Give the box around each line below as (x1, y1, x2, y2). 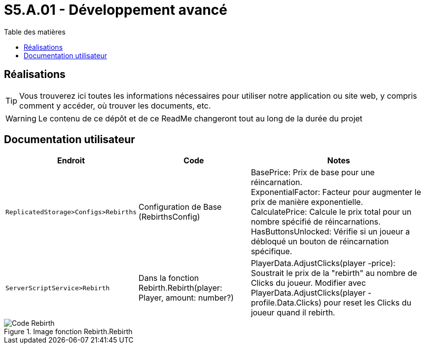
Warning (5, 113, 36, 123)
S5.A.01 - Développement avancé (4, 1, 227, 18)
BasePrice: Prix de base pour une (250, 167, 375, 178)
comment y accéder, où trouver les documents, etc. (19, 100, 211, 111)
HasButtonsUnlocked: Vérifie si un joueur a (250, 227, 410, 237)
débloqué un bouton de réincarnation (250, 236, 389, 247)
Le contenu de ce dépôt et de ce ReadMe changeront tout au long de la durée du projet (38, 113, 363, 123)
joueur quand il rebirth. (250, 308, 335, 318)
